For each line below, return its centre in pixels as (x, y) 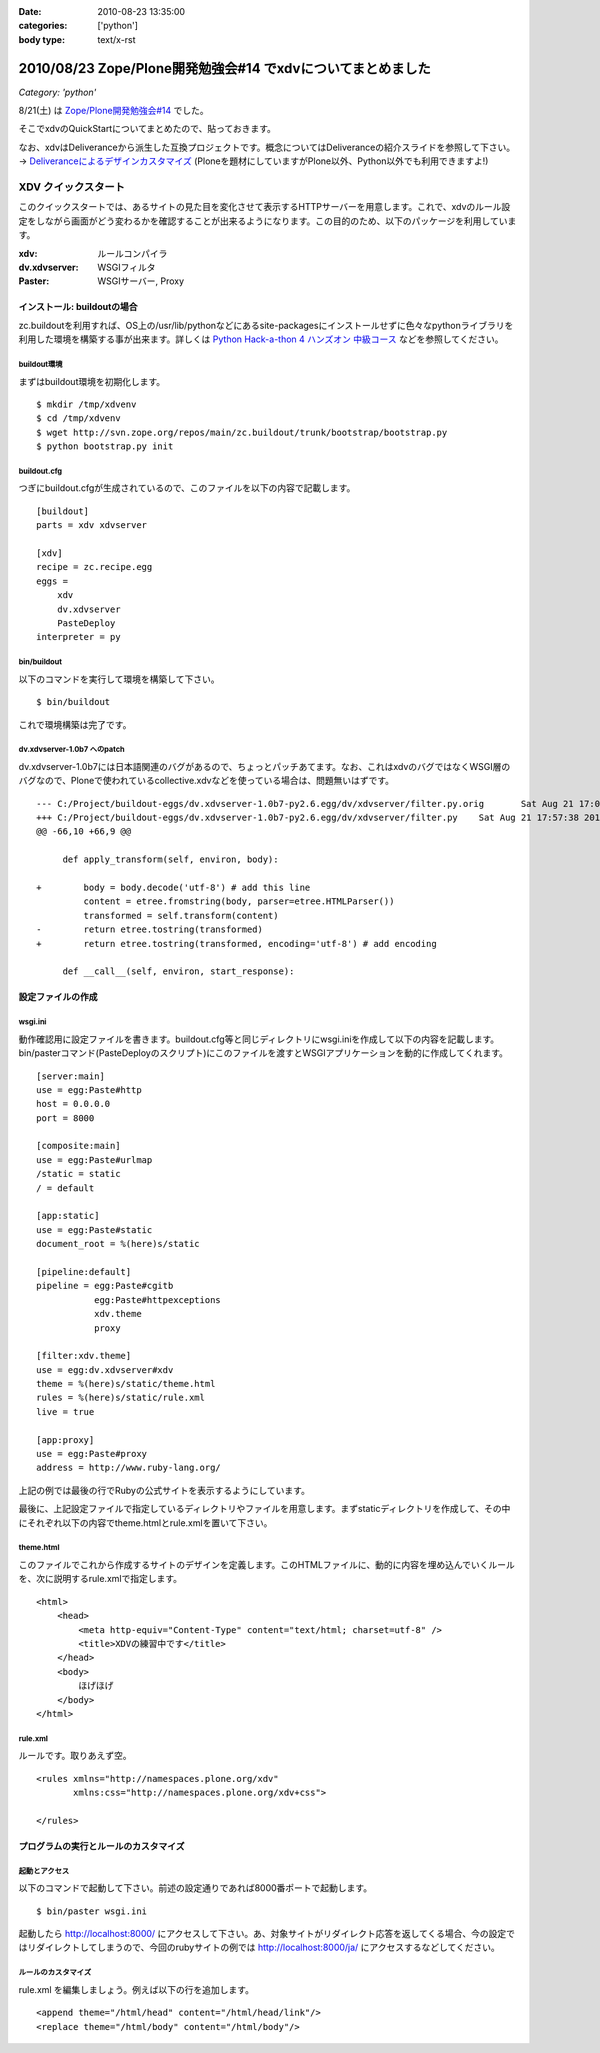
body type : (41, 39)
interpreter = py (78, 637)
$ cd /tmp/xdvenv (78, 418)
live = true (65, 1411)
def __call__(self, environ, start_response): (178, 971)
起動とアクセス (44, 1871)
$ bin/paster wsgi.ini (92, 1911)
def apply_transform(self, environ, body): (170, 859)
